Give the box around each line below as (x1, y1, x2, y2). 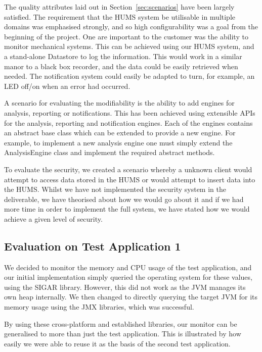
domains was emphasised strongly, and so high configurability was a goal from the (4, 21, 258, 32)
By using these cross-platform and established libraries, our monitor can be (4, 318, 237, 329)
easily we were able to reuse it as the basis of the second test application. (4, 338, 231, 348)
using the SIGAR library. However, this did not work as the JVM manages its (4, 281, 246, 292)
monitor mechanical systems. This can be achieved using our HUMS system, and (4, 41, 254, 52)
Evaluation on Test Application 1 (4, 238, 181, 254)
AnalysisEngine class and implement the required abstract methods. (4, 147, 215, 158)
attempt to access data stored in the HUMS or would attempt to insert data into (4, 174, 255, 184)
